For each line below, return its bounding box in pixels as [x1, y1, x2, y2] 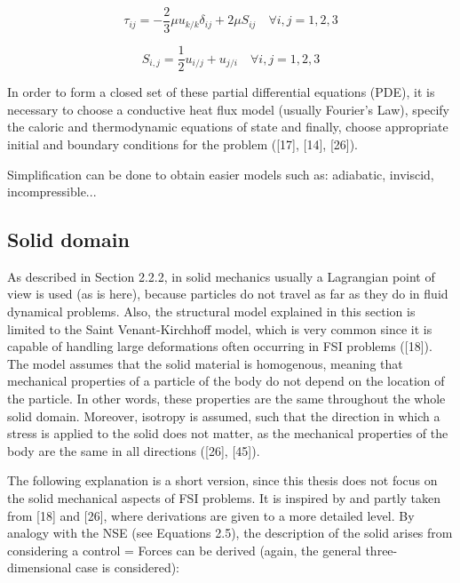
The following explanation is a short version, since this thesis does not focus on [7, 471, 438, 490]
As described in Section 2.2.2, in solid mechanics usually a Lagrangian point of [7, 267, 435, 285]
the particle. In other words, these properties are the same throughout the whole [7, 389, 446, 408]
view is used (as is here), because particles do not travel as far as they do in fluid [7, 284, 448, 303]
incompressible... [7, 182, 97, 201]
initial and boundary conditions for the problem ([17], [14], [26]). [7, 134, 359, 153]
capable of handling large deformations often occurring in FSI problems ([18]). [7, 337, 432, 355]
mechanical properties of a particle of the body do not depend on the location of [7, 371, 445, 390]
